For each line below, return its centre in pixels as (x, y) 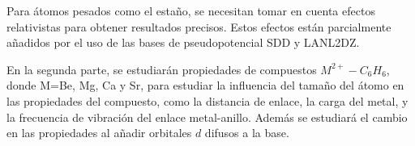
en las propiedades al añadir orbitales (99, 133)
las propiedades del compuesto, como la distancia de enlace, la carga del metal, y (207, 100)
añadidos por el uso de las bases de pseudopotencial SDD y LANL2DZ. (183, 42)
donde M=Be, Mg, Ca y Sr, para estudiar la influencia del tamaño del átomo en (205, 85)
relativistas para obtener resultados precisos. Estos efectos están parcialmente (199, 26)
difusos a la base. (247, 133)
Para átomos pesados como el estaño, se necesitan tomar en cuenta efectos (191, 10)
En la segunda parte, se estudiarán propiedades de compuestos (162, 69)
